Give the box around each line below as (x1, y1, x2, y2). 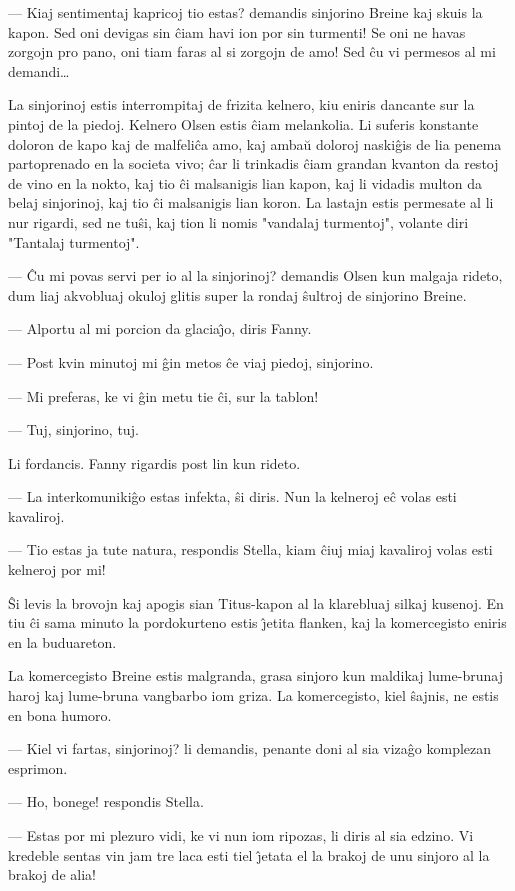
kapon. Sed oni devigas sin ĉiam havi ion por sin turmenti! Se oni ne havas (8, 21, 466, 42)
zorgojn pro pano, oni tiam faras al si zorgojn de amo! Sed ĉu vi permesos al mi (8, 41, 496, 62)
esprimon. (8, 757, 68, 778)
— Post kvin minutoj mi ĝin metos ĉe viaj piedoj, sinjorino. (8, 351, 374, 372)
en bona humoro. (8, 704, 112, 725)
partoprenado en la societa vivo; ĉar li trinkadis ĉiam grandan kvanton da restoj (8, 153, 499, 174)
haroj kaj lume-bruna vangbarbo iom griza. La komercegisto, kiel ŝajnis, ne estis (8, 685, 499, 706)
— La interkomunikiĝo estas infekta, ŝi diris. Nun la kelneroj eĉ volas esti (8, 486, 457, 507)
